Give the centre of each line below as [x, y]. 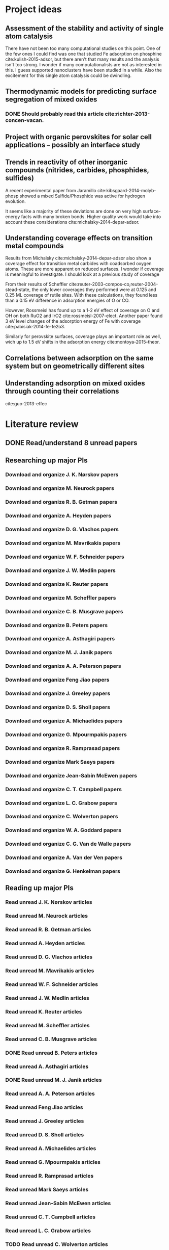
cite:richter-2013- [127, 114]
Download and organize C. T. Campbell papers [63, 789]
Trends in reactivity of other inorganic [66, 162]
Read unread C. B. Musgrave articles [51, 1039]
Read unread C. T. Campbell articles [50, 1217]
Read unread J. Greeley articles [45, 1121]
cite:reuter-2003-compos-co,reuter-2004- [113, 284]
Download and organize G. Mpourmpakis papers [66, 734]
